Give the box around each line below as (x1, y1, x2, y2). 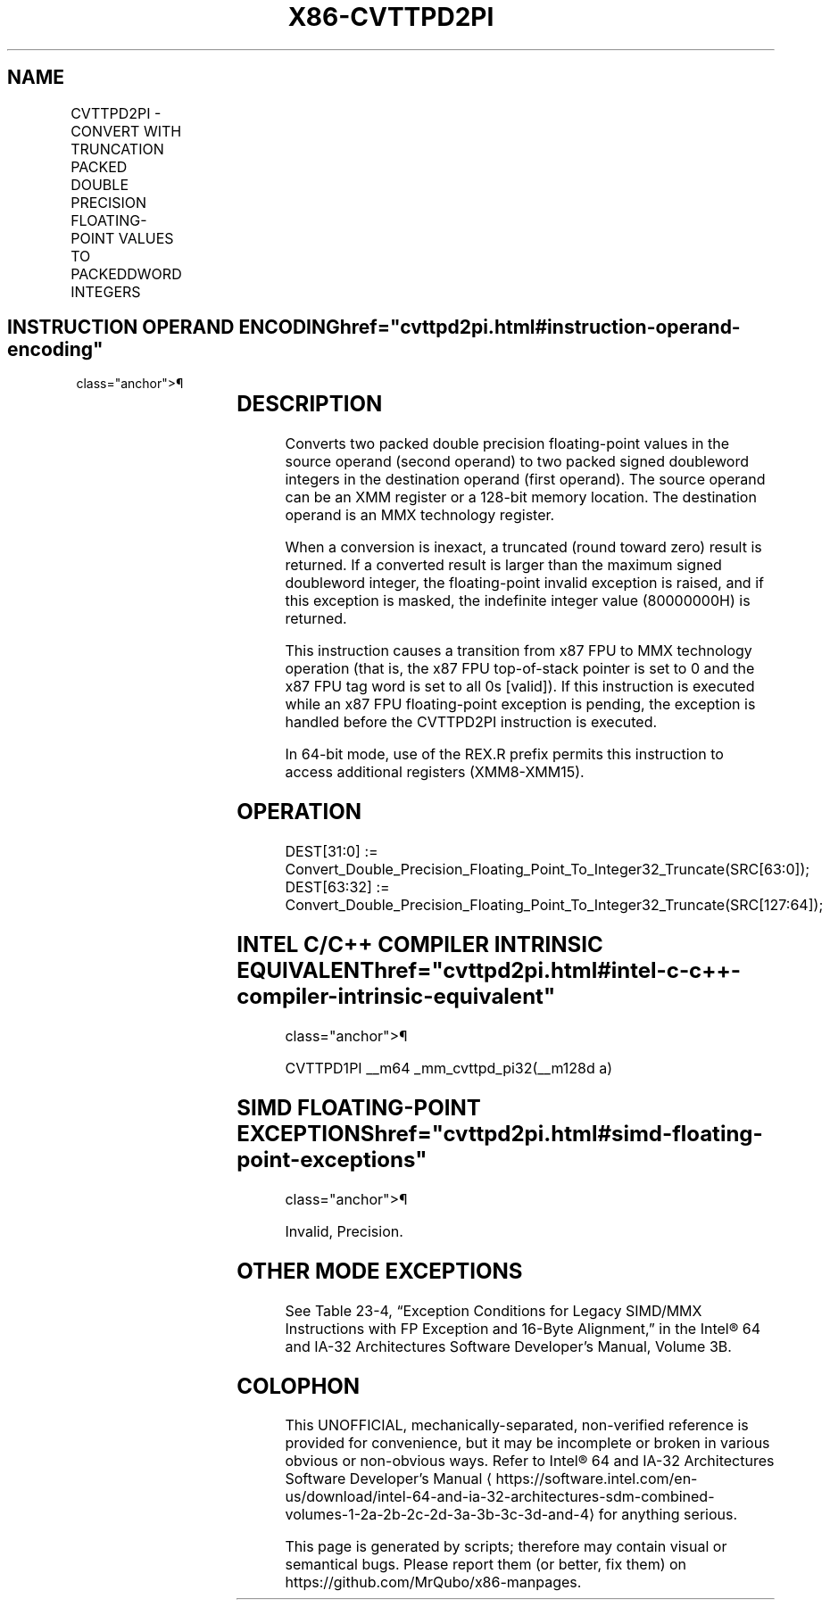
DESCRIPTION (237, 391, 383, 418)
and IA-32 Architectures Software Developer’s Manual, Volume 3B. (285, 1337, 732, 1355)
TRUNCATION (71, 139, 164, 158)
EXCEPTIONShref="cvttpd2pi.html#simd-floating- (237, 1120, 763, 1147)
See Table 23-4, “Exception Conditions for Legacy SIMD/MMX (285, 1301, 702, 1320)
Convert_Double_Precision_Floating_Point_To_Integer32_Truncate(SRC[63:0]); (285, 860, 810, 879)
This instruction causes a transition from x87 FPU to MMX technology (285, 642, 752, 660)
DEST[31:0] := (285, 842, 378, 861)
